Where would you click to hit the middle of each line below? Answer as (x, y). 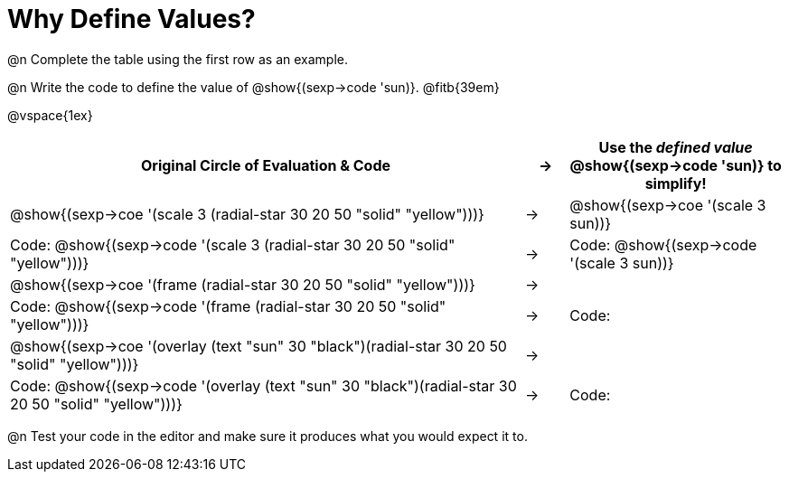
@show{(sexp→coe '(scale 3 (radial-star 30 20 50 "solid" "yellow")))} (247, 214)
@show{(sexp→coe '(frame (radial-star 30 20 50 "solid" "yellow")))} (243, 284)
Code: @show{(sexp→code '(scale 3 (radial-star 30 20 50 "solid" (233, 244)
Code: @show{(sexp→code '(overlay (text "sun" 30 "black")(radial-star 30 (263, 385)
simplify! (676, 183)
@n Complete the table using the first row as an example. (178, 59)
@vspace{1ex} (50, 115)
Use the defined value (676, 147)
